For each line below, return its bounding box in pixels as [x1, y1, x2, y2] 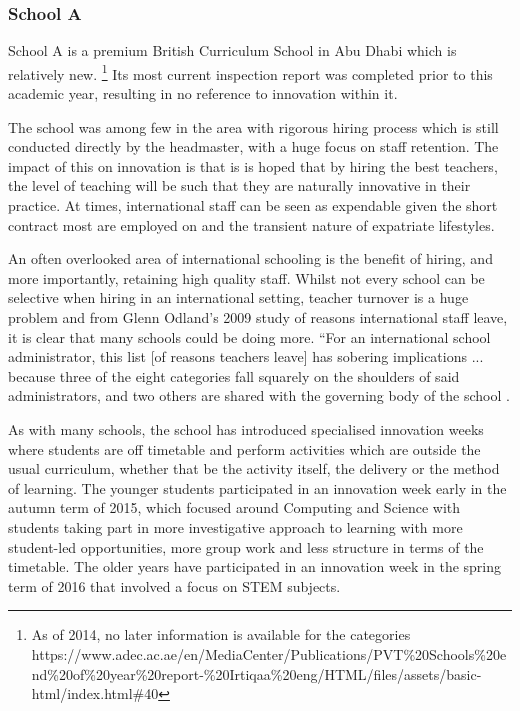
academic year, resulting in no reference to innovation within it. [8, 83, 398, 104]
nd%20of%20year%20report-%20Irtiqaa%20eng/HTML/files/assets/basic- [31, 663, 482, 684]
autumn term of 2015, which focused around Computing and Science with [8, 497, 461, 518]
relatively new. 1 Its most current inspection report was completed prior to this [8, 60, 493, 84]
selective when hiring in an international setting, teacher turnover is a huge [8, 287, 469, 308]
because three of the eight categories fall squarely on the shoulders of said [8, 365, 460, 386]
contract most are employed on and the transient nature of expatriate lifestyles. [8, 214, 495, 235]
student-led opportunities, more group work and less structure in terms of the [8, 536, 484, 557]
